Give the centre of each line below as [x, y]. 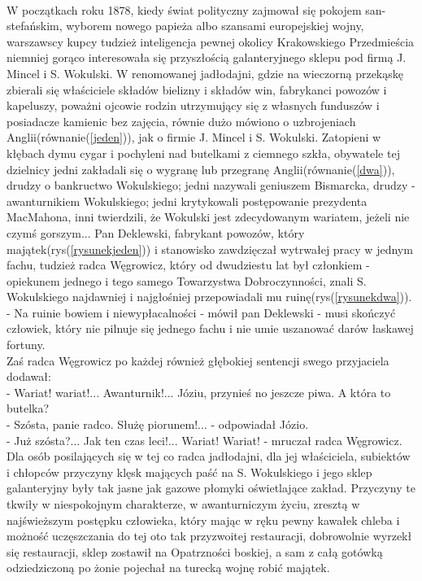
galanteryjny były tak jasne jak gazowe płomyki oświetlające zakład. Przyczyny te [211, 488]
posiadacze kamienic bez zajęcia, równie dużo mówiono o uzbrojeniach [181, 121]
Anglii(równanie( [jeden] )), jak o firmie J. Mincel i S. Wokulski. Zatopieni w [194, 137]
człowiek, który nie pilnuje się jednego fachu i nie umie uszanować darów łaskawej [210, 328]
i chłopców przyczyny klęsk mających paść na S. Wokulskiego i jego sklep [189, 472]
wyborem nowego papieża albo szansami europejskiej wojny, [215, 26]
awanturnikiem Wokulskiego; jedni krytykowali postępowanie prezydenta [187, 201]
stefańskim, [35, 26]
